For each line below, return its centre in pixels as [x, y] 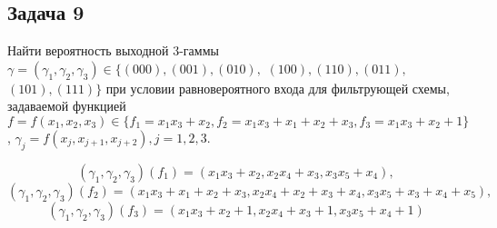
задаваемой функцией [67, 106]
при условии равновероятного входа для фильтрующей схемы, [278, 88]
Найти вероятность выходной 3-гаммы [113, 50]
